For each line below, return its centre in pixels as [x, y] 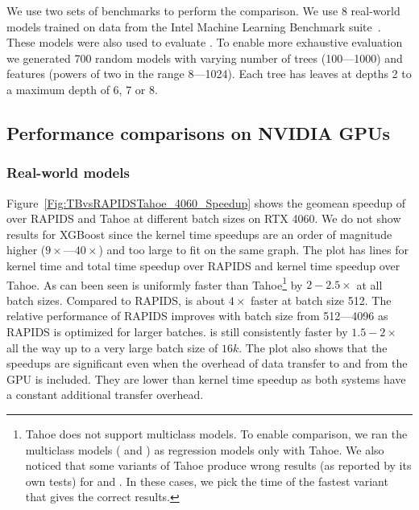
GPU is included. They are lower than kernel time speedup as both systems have [206, 378]
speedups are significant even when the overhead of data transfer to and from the [207, 363]
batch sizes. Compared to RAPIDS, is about [116, 300]
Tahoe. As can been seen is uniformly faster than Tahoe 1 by [155, 283]
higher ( [26, 250]
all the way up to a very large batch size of [112, 347]
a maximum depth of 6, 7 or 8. [82, 89]
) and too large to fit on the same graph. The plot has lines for [253, 250]
